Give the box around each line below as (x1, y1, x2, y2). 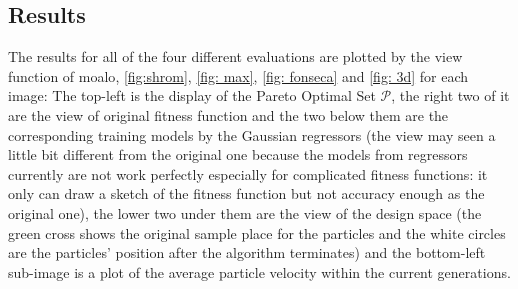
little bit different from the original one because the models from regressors (8, 144, 468, 165)
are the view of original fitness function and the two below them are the (8, 104, 449, 125)
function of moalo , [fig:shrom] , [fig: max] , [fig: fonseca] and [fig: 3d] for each (8, 65, 469, 86)
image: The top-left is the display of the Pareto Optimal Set (8, 85, 376, 106)
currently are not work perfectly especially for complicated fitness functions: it (8, 163, 488, 184)
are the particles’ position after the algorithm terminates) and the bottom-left (8, 242, 486, 263)
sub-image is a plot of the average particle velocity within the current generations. (8, 261, 511, 282)
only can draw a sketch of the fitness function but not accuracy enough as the (8, 183, 485, 204)
